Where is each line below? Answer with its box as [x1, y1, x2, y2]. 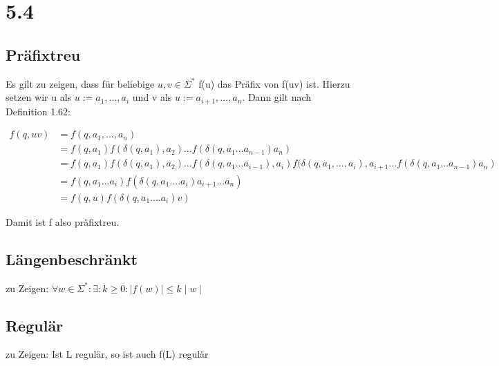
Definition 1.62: [6, 104, 70, 118]
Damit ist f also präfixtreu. [6, 214, 120, 229]
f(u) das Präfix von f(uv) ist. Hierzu [198, 76, 350, 90]
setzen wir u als [6, 90, 72, 104]
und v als [132, 90, 172, 104]
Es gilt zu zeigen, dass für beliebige [6, 76, 155, 90]
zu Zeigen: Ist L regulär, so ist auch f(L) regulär [6, 347, 209, 361]
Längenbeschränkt [6, 248, 138, 269]
